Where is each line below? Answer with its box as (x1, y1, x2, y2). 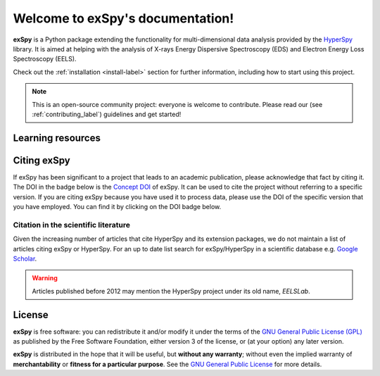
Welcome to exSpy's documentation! (13, 11, 234, 26)
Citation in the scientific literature (13, 220, 130, 230)
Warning (32, 274, 58, 282)
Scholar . (13, 254, 37, 263)
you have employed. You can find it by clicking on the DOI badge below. (13, 202, 222, 211)
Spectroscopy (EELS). (13, 55, 77, 63)
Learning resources (13, 132, 101, 144)
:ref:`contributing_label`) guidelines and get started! (32, 110, 182, 118)
